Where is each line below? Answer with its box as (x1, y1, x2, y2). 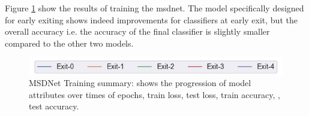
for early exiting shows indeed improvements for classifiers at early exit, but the (5, 13, 298, 26)
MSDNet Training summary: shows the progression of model (29, 77, 251, 89)
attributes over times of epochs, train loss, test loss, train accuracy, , (29, 88, 280, 100)
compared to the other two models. (5, 36, 134, 49)
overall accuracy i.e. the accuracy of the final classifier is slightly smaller (5, 25, 270, 38)
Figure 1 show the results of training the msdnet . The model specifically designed (5, 2, 304, 14)
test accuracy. (29, 100, 79, 112)
